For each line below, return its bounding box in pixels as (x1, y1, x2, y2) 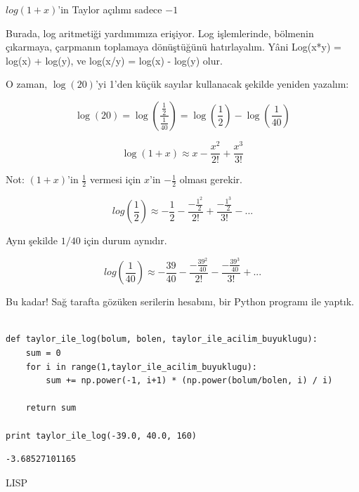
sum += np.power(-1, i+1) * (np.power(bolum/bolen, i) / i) (46, 375, 333, 386)
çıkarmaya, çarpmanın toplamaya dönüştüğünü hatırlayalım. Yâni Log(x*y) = (6, 39, 342, 54)
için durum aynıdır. (84, 233, 167, 248)
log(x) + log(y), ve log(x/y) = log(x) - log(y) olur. (6, 53, 223, 67)
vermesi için (89, 172, 141, 187)
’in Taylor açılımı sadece (58, 2, 162, 16)
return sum (25, 403, 77, 413)
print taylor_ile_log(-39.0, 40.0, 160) (6, 430, 197, 441)
